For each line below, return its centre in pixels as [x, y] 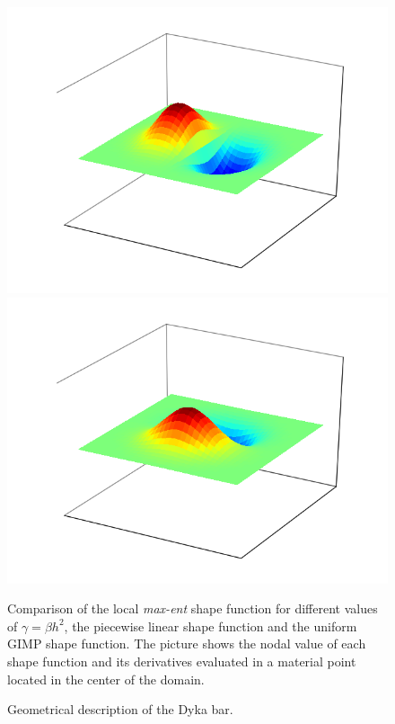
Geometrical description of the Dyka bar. [120, 709]
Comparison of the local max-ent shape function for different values [193, 608]
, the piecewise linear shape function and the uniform [211, 626]
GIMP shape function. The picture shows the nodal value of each [187, 644]
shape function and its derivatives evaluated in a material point [182, 661]
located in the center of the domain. [106, 679]
